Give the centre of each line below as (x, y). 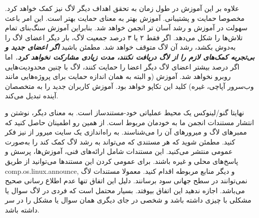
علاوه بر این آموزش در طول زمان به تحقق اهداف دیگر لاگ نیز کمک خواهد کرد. (122, 8)
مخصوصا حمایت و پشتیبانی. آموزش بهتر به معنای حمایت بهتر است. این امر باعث (125, 18)
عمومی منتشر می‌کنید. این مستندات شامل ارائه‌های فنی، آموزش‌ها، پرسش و (119, 151)
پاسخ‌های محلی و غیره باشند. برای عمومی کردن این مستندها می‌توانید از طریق (122, 161)
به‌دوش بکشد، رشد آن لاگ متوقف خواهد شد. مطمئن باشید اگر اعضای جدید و (120, 47)
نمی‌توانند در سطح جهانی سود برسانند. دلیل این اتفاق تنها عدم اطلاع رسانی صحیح (126, 181)
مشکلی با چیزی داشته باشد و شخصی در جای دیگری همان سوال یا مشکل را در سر (128, 200)
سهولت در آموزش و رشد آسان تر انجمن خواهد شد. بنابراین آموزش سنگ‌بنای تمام (126, 28)
